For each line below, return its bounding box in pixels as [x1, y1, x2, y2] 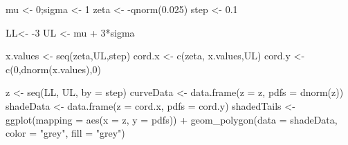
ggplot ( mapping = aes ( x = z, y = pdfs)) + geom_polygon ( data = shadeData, [6, 112, 338, 126]
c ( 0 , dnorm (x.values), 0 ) [6, 61, 101, 76]
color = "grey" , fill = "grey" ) [6, 126, 125, 140]
